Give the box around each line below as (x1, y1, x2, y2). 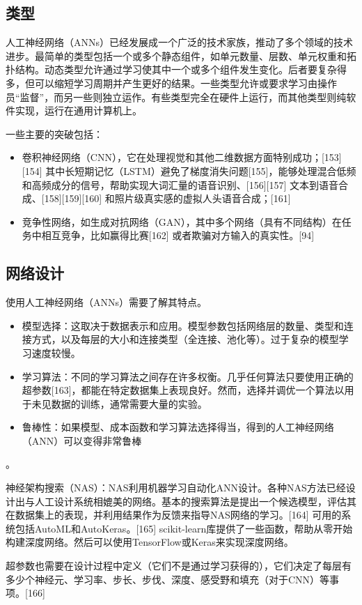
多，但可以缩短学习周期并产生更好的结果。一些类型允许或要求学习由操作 (6, 75, 337, 90)
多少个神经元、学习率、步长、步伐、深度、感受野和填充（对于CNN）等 (6, 572, 330, 586)
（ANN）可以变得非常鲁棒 (22, 433, 142, 447)
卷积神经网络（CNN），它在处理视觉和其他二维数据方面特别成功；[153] (22, 150, 342, 164)
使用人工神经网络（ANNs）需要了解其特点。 (6, 295, 207, 309)
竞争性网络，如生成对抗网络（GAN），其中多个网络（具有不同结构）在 (22, 214, 342, 229)
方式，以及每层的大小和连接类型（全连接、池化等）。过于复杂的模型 (31, 332, 339, 346)
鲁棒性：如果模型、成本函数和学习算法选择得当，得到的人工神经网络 (22, 420, 334, 434)
